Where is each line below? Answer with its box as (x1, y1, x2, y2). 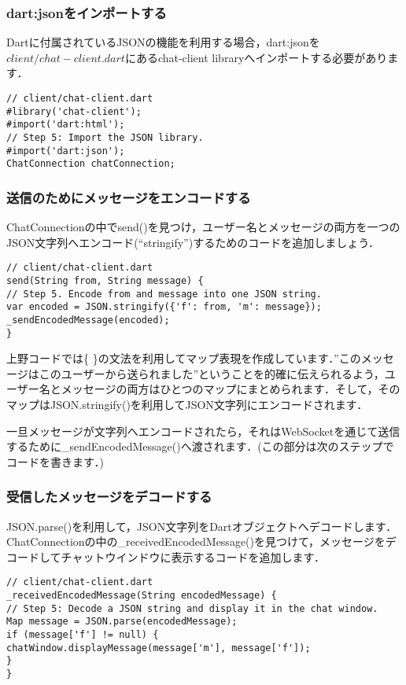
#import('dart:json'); (6, 145, 125, 157)
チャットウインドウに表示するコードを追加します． (61, 548, 325, 565)
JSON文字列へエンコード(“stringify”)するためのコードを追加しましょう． (6, 234, 380, 250)
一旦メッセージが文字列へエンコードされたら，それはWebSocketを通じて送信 (6, 422, 400, 439)
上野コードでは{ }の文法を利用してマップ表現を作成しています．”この (6, 350, 361, 366)
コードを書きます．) (6, 453, 104, 470)
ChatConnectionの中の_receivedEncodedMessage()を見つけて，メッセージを (6, 533, 386, 550)
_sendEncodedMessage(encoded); (6, 314, 170, 326)
